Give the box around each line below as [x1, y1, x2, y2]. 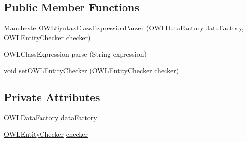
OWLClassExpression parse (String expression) [4, 49, 147, 59]
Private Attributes [4, 89, 100, 104]
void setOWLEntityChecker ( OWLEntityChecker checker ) [4, 65, 179, 75]
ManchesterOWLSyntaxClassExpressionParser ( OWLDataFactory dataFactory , [4, 23, 244, 33]
